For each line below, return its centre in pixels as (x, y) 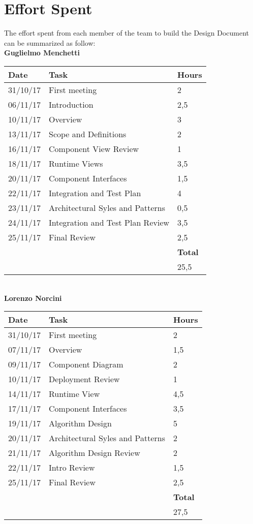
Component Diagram (86, 364)
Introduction (71, 104)
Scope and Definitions (88, 134)
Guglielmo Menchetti (42, 53)
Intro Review (72, 468)
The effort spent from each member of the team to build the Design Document (127, 33)
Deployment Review (84, 379)
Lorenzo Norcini (33, 298)
